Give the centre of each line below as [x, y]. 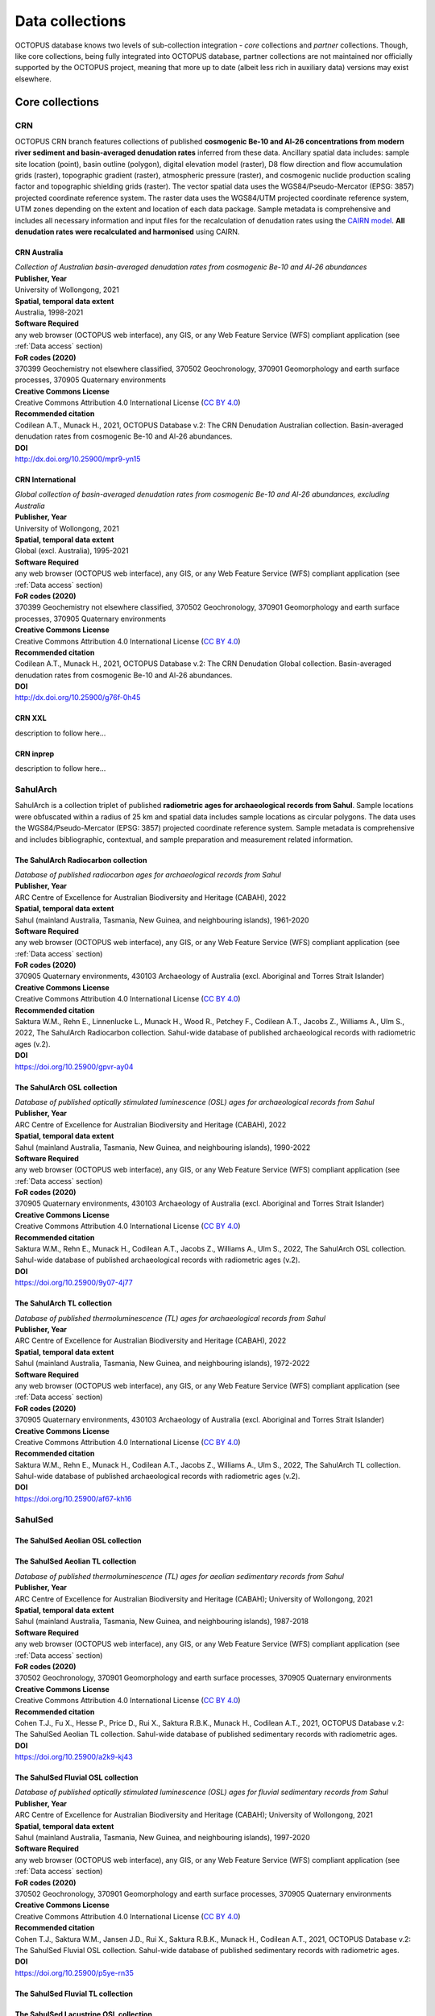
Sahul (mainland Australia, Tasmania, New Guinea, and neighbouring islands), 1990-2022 [163, 1147]
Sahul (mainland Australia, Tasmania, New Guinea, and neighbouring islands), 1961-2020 [162, 920]
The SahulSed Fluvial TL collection [74, 1993]
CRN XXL [31, 719]
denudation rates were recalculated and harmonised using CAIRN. [127, 231]
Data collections [70, 21]
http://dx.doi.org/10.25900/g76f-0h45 [78, 698]
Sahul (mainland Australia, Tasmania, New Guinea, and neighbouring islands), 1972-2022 [162, 1364]
